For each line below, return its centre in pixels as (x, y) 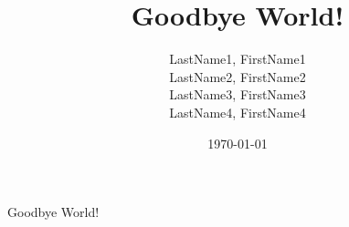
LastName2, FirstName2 (238, 76)
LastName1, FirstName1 (238, 59)
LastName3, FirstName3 (238, 94)
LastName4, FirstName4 (238, 112)
